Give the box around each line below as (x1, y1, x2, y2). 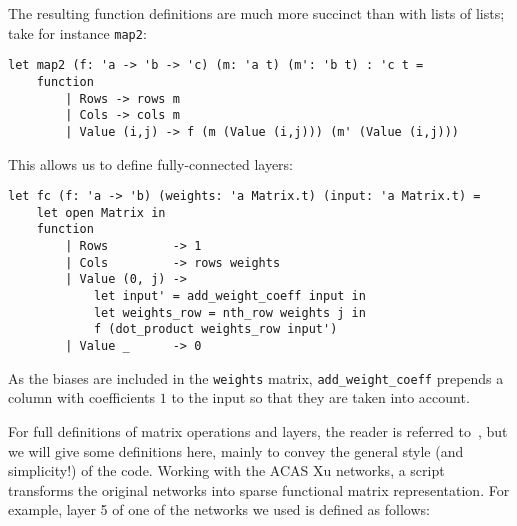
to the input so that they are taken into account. (171, 387, 470, 408)
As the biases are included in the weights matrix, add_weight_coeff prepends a (8, 367, 504, 388)
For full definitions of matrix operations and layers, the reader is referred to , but (8, 420, 508, 441)
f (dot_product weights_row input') (93, 322, 338, 337)
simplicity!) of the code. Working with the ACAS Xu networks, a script (8, 460, 445, 481)
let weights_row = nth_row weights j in (93, 305, 366, 320)
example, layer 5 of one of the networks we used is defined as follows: (8, 499, 430, 520)
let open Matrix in (36, 205, 166, 220)
